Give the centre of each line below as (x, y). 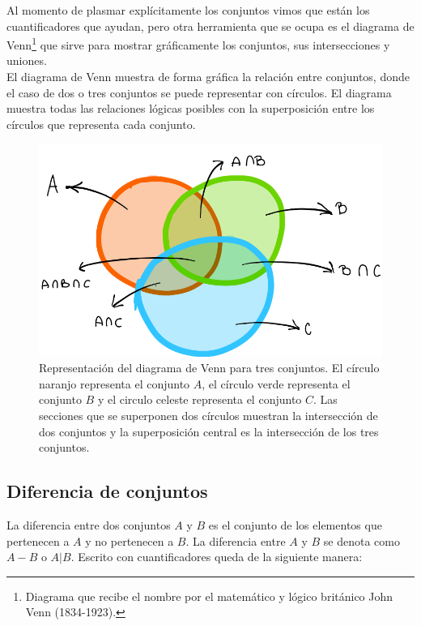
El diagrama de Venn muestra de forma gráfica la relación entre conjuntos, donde (208, 77)
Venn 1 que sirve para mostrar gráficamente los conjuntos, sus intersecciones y (198, 43)
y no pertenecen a (130, 540)
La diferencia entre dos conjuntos (89, 525)
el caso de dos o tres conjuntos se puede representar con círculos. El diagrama (199, 92)
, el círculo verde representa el (276, 383)
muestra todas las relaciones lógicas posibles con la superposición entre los (191, 108)
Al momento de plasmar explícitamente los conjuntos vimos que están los (188, 10)
